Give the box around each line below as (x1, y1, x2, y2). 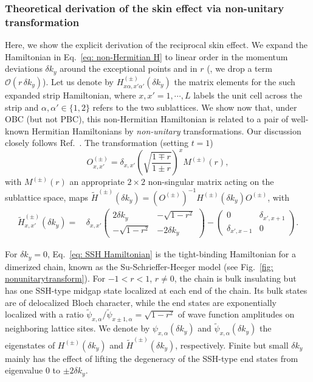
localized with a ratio (5, 308, 84, 321)
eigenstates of (5, 338, 55, 351)
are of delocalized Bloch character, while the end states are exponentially (5, 296, 277, 308)
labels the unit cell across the (193, 89, 302, 102)
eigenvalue (5, 364, 43, 377)
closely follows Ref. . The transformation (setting (5, 136, 188, 149)
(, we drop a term (207, 62, 272, 75)
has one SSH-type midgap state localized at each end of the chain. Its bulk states (5, 283, 308, 296)
